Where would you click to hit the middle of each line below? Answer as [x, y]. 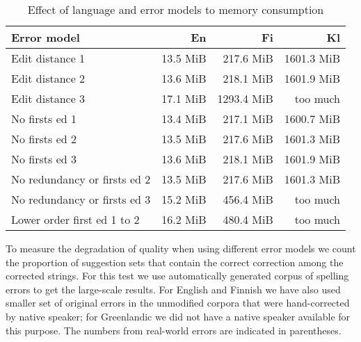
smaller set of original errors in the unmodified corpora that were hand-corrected [178, 303]
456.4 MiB [248, 199]
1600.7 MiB [312, 119]
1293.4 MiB [245, 98]
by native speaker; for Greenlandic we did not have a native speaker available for [178, 316]
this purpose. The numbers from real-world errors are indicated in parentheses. [174, 330]
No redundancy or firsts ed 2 [81, 179]
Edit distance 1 [48, 58]
